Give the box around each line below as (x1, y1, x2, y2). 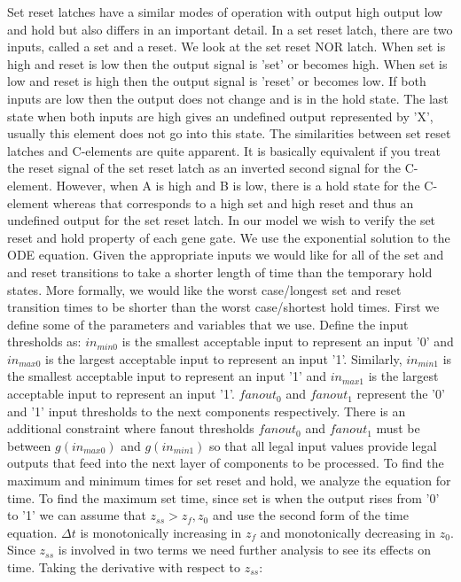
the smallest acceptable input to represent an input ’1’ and (7, 367, 327, 385)
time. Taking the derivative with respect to (7, 558, 241, 576)
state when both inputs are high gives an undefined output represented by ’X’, (7, 106, 434, 125)
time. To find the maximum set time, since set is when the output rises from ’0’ (7, 488, 440, 507)
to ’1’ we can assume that (7, 506, 146, 524)
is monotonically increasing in (80, 523, 242, 541)
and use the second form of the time (212, 506, 409, 524)
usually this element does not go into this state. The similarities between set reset (7, 124, 451, 143)
